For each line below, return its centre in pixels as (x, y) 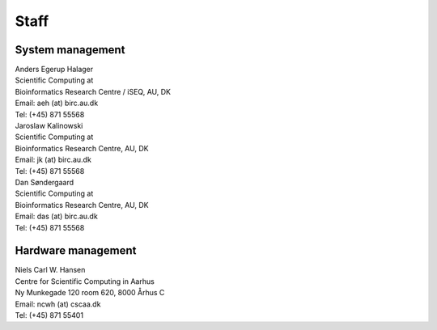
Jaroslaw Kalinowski (49, 126)
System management (70, 50)
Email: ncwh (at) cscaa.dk (58, 304)
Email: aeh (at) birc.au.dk (57, 103)
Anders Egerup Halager (54, 70)
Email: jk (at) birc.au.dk (53, 160)
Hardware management (76, 251)
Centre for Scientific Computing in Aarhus (85, 281)
